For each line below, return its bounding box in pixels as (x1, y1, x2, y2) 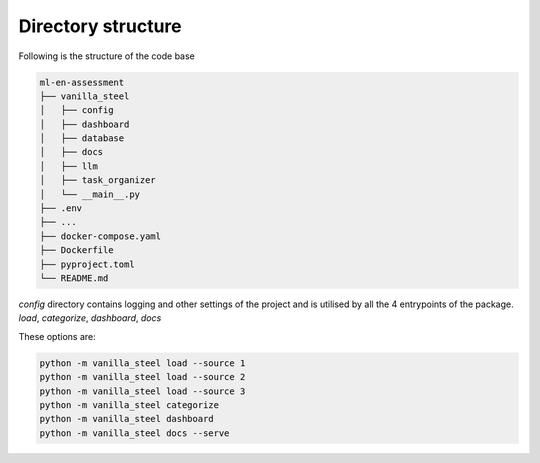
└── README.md (39, 273, 109, 284)
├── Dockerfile (39, 245, 114, 256)
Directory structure (18, 15, 182, 37)
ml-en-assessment (39, 76, 125, 88)
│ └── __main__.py (39, 188, 140, 200)
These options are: (18, 330, 96, 342)
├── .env (39, 203, 83, 214)
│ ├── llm (39, 160, 99, 172)
